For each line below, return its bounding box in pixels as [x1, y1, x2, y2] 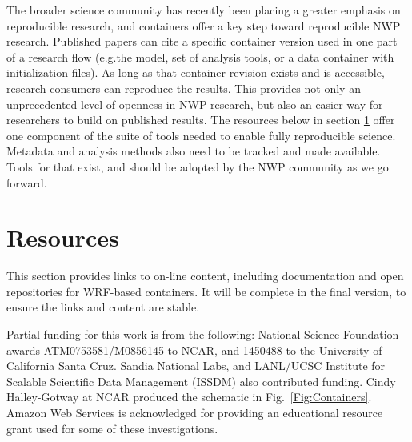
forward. [6, 174, 47, 191]
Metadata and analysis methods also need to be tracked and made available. [6, 143, 381, 159]
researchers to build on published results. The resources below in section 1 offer [6, 111, 395, 128]
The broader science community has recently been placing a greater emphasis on [6, 2, 401, 18]
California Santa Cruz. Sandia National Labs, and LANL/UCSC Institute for [6, 357, 386, 374]
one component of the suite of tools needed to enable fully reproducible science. [6, 127, 396, 143]
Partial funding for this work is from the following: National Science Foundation [6, 326, 399, 343]
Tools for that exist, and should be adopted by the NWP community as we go [6, 158, 389, 175]
